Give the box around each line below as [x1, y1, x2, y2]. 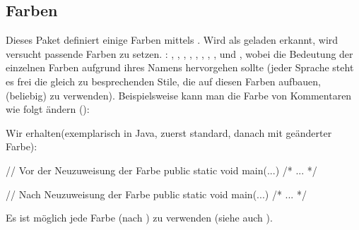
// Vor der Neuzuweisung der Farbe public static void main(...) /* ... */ [6, 162, 317, 177]
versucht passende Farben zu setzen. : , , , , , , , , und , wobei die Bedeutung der [6, 46, 353, 61]
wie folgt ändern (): [6, 102, 90, 116]
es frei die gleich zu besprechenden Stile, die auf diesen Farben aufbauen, [6, 73, 321, 88]
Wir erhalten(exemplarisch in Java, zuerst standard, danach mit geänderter [6, 125, 332, 140]
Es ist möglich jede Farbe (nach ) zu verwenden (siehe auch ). [6, 210, 273, 225]
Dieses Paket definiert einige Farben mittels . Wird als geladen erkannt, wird [6, 32, 339, 47]
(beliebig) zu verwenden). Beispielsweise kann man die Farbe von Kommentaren [6, 87, 352, 102]
